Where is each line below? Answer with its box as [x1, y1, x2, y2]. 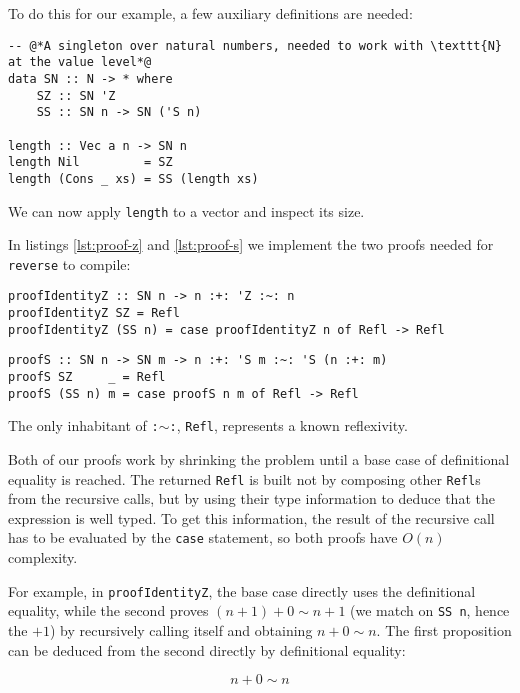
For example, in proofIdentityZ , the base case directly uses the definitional [8, 580, 476, 601]
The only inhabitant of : [8, 415, 159, 436]
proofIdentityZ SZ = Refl [8, 306, 180, 321]
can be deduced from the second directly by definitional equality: [8, 639, 406, 660]
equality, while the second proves [8, 600, 209, 621]
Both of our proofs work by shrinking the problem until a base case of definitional [8, 449, 510, 469]
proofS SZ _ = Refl [8, 370, 166, 385]
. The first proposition [376, 620, 512, 640]
